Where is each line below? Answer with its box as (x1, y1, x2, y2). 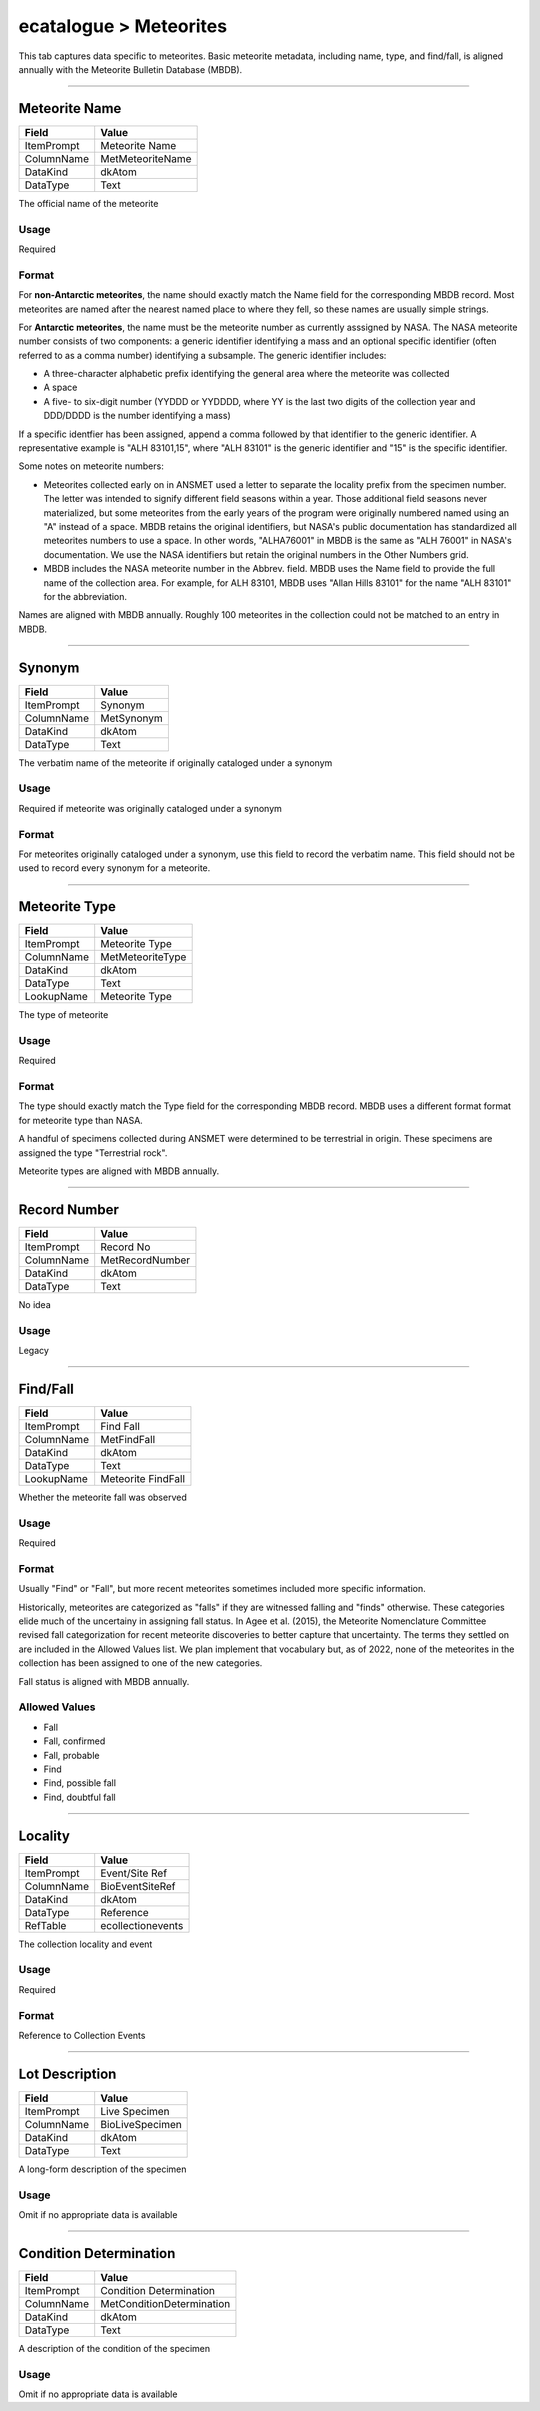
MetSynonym (100, 711, 164, 725)
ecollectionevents (100, 1918, 184, 1932)
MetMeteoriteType (100, 950, 187, 964)
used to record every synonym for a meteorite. (18, 862, 211, 874)
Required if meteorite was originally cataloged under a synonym (18, 802, 282, 814)
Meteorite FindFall (100, 1472, 185, 1485)
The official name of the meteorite (18, 197, 159, 209)
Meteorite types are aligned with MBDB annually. (18, 1165, 220, 1177)
